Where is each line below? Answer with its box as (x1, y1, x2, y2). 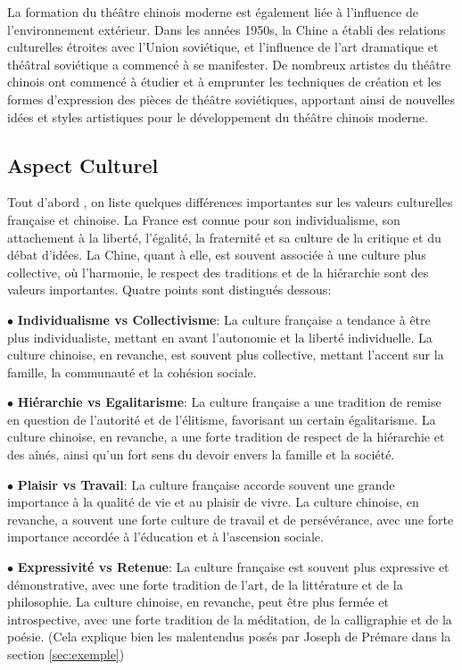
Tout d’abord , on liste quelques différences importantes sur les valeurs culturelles (7, 193, 453, 211)
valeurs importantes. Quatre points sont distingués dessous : (7, 280, 332, 299)
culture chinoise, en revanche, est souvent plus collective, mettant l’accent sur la (7, 345, 444, 364)
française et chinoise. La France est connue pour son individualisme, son (7, 210, 400, 228)
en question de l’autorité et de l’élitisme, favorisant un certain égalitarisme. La (7, 409, 436, 428)
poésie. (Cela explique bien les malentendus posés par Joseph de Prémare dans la (7, 627, 451, 646)
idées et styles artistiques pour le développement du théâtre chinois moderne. (7, 107, 428, 126)
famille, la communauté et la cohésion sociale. (7, 362, 257, 381)
